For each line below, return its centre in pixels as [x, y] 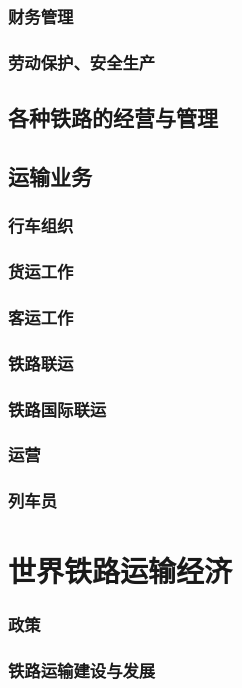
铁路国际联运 [57, 408]
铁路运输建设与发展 [82, 670]
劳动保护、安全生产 [82, 61]
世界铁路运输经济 [120, 570]
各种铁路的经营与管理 [113, 117]
